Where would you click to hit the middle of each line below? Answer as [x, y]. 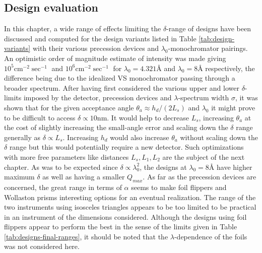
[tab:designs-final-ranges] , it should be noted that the [86, 236]
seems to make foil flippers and [179, 187]
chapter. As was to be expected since [61, 167]
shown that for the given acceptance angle [69, 107]
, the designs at [163, 167]
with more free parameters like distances [67, 156]
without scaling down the [219, 137]
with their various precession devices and [95, 48]
